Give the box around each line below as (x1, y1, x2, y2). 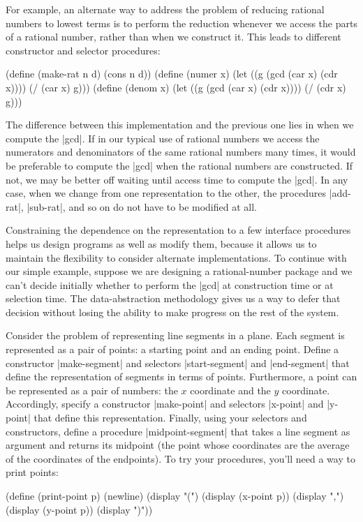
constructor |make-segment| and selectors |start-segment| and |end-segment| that (6, 355, 350, 370)
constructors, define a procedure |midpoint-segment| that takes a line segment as (6, 424, 350, 438)
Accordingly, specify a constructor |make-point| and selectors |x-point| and (6, 396, 324, 411)
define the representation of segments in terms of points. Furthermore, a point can (6, 369, 357, 384)
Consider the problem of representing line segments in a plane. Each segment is (6, 328, 345, 343)
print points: (6, 465, 59, 479)
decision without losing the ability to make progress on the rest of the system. (6, 304, 339, 319)
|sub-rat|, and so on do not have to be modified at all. (27, 199, 257, 214)
